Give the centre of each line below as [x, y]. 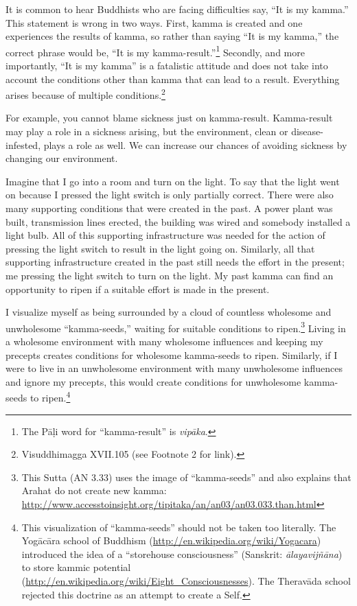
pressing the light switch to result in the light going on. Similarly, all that [160, 248]
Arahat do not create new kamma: [94, 490]
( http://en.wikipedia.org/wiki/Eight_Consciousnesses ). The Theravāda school [186, 581]
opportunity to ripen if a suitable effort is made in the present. [138, 289]
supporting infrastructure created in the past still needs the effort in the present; [175, 262]
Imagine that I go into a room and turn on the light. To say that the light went [173, 181]
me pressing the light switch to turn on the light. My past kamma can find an [170, 275]
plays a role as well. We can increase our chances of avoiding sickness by [195, 144]
